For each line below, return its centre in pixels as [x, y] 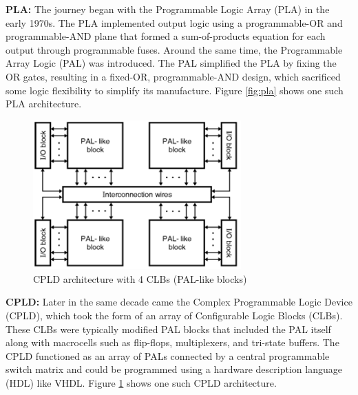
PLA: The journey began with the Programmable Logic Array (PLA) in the [168, 9]
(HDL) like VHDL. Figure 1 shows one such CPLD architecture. [141, 383]
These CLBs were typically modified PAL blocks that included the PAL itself [168, 329]
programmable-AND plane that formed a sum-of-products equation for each [166, 36]
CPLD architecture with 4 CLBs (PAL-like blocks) [140, 278]
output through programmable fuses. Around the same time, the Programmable [174, 49]
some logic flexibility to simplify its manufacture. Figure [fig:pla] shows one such [175, 90]
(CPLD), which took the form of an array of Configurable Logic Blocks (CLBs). [174, 316]
